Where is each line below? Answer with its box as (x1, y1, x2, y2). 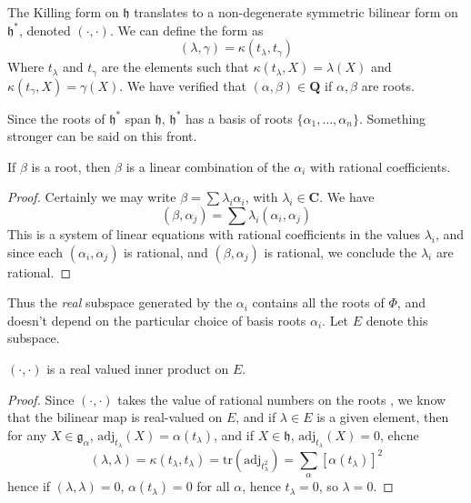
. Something (358, 108, 426, 127)
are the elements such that (101, 57, 249, 76)
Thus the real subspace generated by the (7, 293, 233, 312)
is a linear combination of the (125, 156, 290, 176)
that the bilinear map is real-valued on (7, 407, 223, 427)
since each (7, 242, 64, 261)
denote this (366, 310, 428, 329)
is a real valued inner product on (46, 358, 229, 377)
